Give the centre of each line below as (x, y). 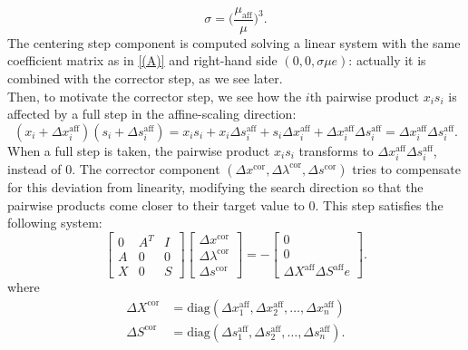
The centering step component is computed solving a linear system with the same (234, 42)
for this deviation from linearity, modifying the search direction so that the (215, 186)
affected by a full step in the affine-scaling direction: (152, 114)
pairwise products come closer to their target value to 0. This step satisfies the (225, 204)
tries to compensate (406, 168)
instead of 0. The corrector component (114, 168)
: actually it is (387, 60)
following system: (55, 223)
